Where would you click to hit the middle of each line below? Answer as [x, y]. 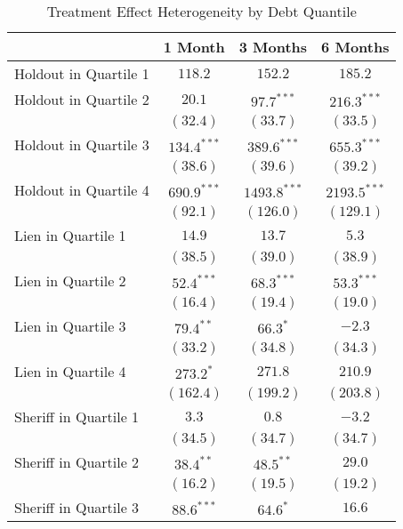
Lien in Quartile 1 [70, 235]
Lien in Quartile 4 [70, 371]
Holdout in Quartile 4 [82, 190]
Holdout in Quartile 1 [82, 73]
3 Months [273, 47]
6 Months [355, 47]
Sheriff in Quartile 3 [77, 507]
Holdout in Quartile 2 [82, 99]
